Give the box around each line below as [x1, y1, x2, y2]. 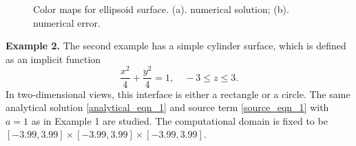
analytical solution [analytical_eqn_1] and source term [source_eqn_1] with [6, 100, 329, 114]
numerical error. [33, 15, 101, 29]
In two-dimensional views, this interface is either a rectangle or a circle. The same [6, 86, 350, 101]
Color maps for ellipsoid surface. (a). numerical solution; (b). [33, 2, 289, 16]
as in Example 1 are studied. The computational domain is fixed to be [31, 113, 328, 127]
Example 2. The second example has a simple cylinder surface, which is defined [6, 38, 346, 53]
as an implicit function [6, 51, 101, 66]
